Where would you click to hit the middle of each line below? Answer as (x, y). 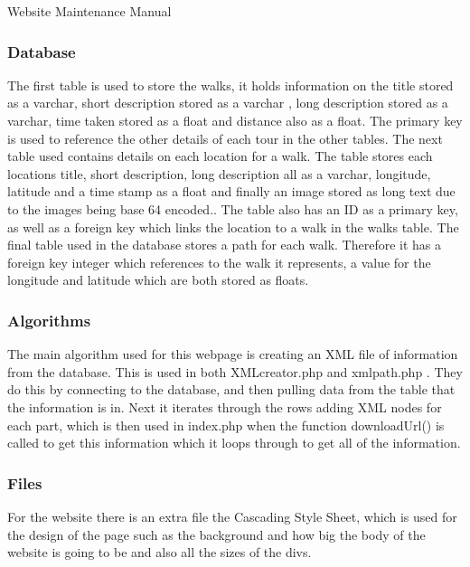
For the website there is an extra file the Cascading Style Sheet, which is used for (232, 516)
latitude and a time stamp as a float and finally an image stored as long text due (231, 191)
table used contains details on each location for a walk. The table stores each (220, 156)
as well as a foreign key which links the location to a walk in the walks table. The (233, 227)
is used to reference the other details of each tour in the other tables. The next (225, 138)
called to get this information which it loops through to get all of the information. (234, 443)
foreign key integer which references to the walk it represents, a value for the (219, 262)
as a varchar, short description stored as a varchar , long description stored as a (228, 103)
